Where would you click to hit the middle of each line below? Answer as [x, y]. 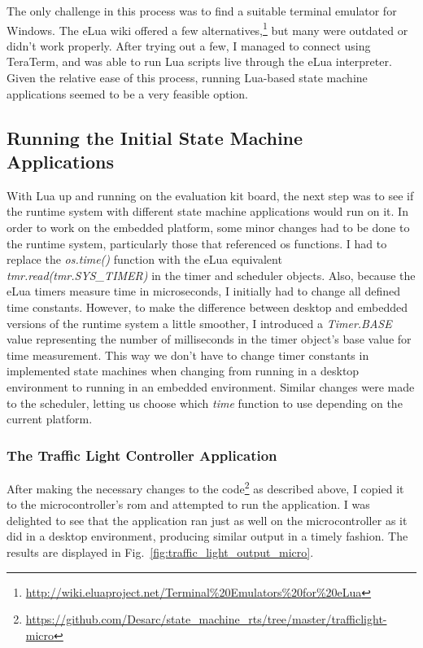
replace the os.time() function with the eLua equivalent [144, 259]
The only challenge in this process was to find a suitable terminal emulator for [202, 11]
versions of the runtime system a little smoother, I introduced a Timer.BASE [199, 323]
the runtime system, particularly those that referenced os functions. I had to [197, 243]
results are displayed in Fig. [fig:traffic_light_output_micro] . [160, 552]
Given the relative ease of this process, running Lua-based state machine [187, 78]
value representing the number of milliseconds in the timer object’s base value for [209, 339]
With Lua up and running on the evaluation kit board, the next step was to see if [210, 195]
